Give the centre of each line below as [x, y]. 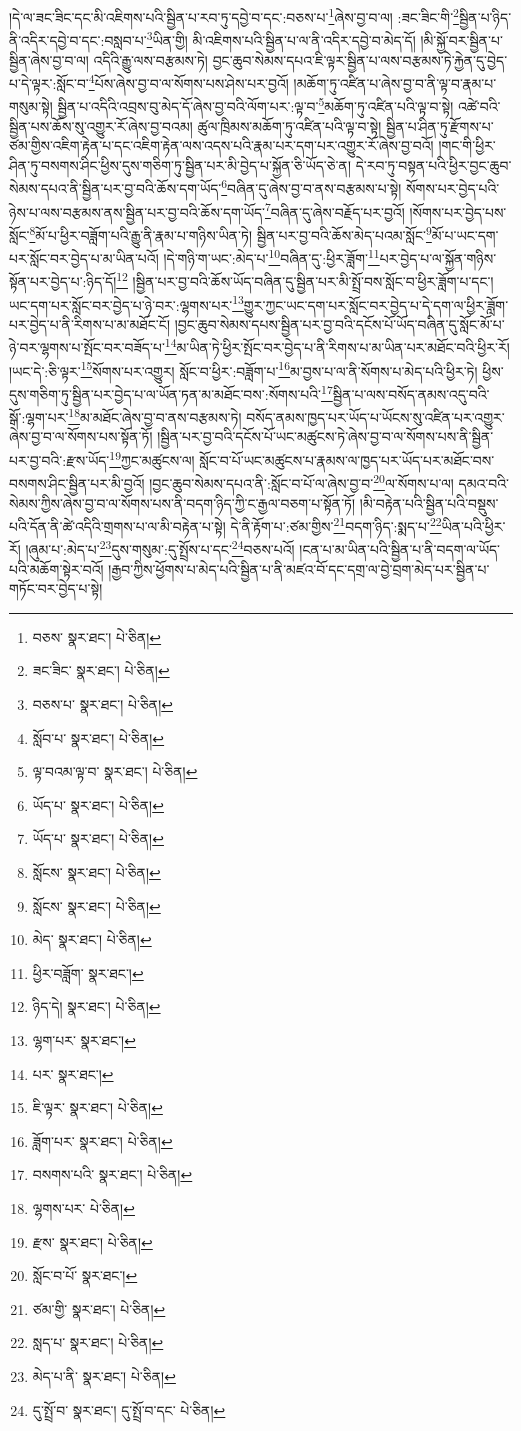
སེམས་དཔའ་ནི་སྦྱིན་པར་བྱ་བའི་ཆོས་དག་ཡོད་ [115, 188]
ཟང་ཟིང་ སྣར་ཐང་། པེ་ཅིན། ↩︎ [101, 670]
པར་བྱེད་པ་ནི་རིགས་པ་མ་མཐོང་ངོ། [89, 323]
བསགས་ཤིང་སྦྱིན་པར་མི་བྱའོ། [77, 482]
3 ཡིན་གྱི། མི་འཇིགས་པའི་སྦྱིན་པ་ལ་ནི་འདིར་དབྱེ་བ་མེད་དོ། [281, 38]
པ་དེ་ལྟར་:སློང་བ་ [49, 82]
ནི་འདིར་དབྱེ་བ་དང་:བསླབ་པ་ [78, 39]
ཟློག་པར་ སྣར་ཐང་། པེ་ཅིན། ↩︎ [102, 1140]
